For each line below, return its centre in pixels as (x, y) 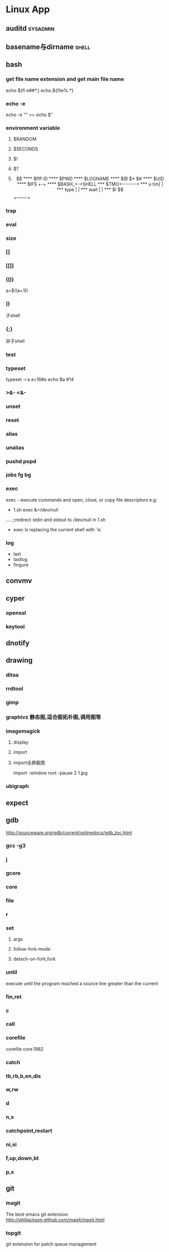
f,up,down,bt (22, 1158)
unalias (15, 448)
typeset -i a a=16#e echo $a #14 (40, 379)
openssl (16, 613)
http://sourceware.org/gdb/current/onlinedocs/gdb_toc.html (69, 833)
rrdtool (15, 689)
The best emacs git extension (37, 1214)
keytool (15, 627)
